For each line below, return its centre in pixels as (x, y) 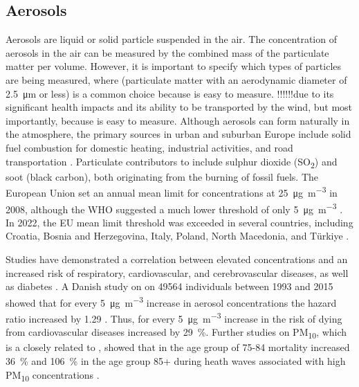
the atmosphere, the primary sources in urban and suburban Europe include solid (178, 134)
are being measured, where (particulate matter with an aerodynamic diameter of (176, 79)
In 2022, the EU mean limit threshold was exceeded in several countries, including (179, 222)
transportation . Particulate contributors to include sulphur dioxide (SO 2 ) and (172, 162)
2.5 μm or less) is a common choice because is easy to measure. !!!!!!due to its (170, 93)
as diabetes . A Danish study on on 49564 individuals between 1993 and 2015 (169, 286)
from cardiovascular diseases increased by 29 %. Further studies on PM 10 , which (176, 333)
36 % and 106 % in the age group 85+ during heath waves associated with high (176, 360)
